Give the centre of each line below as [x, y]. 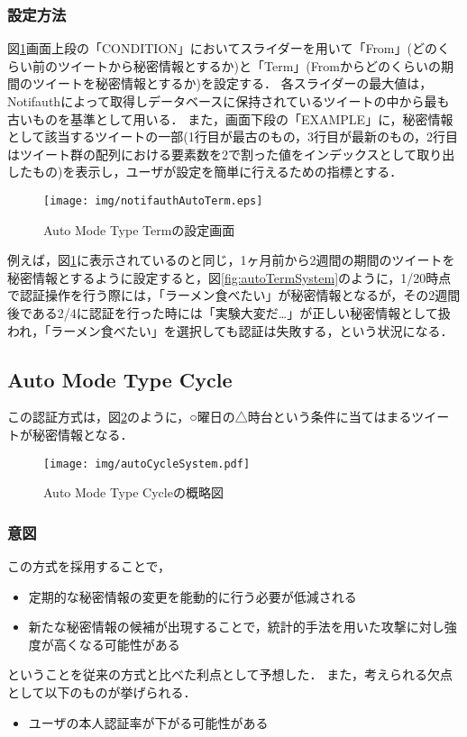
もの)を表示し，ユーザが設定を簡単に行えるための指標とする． [217, 172]
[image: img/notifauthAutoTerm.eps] [153, 200]
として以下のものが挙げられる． [102, 692]
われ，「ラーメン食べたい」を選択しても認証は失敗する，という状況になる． [230, 330]
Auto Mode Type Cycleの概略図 [133, 492]
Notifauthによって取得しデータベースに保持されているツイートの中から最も [229, 101]
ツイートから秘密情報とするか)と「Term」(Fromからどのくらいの [249, 65]
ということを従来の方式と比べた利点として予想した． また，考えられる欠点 [230, 674]
